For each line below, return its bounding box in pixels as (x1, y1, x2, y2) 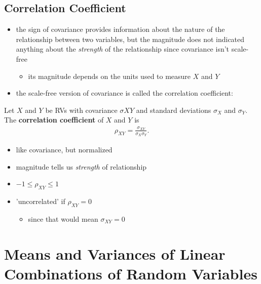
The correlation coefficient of (4, 114, 104, 125)
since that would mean (28, 213, 98, 224)
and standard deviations (136, 104, 211, 115)
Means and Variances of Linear (4, 243, 226, 264)
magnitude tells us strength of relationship (16, 161, 147, 172)
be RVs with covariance (45, 104, 118, 115)
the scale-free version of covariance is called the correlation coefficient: (16, 88, 233, 98)
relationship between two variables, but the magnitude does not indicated (16, 33, 245, 44)
